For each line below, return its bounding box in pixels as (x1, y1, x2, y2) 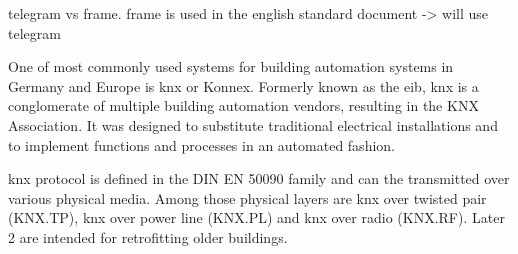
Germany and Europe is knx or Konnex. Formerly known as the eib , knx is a (8, 75, 479, 96)
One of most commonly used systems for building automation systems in (8, 56, 454, 77)
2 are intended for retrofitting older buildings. (8, 226, 288, 247)
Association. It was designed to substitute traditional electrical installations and (8, 114, 498, 135)
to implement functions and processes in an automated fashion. (8, 134, 395, 155)
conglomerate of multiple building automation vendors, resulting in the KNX (8, 95, 479, 116)
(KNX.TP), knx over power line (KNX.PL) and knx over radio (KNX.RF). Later (8, 207, 505, 228)
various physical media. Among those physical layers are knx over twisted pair (8, 187, 487, 208)
